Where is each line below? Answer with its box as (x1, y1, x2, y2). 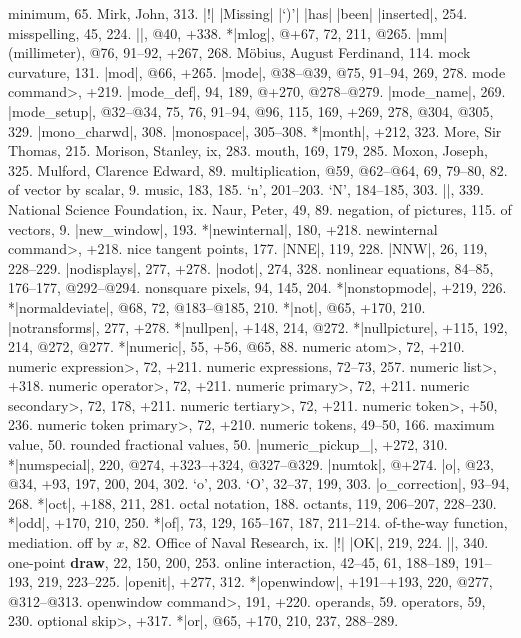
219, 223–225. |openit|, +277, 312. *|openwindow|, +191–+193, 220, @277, (37, 571, 493, 592)
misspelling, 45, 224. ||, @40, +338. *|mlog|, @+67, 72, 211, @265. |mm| (8, 22, 448, 43)
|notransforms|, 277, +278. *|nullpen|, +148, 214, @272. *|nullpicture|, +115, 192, (8, 316, 508, 337)
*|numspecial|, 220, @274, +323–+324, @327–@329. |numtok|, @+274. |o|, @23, (8, 453, 494, 474)
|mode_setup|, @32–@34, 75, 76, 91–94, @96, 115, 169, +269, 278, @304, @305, (8, 100, 494, 121)
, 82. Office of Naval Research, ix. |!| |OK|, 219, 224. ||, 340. (124, 532, 489, 553)
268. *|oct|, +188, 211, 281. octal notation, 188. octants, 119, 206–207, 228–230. (8, 492, 497, 513)
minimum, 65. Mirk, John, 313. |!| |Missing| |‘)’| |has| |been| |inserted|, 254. (8, 3, 468, 23)
